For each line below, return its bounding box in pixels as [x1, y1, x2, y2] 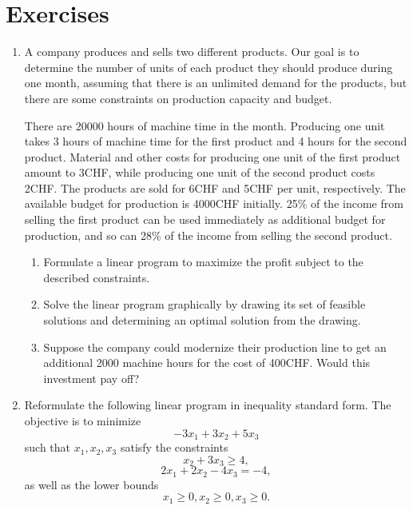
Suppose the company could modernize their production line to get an [43, 338, 387, 355]
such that [24, 439, 71, 456]
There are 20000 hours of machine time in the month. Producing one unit [24, 117, 385, 133]
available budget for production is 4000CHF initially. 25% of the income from [24, 195, 403, 212]
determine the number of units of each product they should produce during [24, 58, 393, 75]
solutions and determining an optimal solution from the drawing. [43, 312, 361, 329]
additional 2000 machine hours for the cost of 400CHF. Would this [43, 354, 371, 371]
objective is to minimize [24, 412, 141, 428]
